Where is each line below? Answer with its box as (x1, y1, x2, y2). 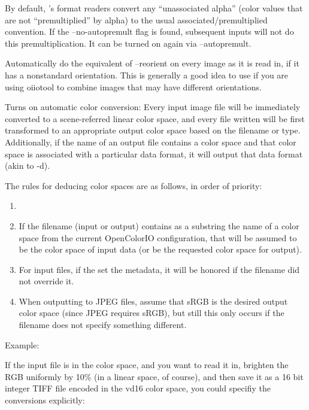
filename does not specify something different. (19, 318, 187, 331)
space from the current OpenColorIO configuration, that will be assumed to (19, 231, 297, 244)
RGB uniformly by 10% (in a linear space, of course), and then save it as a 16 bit (5, 370, 304, 382)
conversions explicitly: (5, 394, 85, 406)
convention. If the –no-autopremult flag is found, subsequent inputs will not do (5, 25, 294, 38)
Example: (5, 338, 40, 351)
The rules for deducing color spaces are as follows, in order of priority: (5, 179, 262, 192)
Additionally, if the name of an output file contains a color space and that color (5, 135, 296, 148)
